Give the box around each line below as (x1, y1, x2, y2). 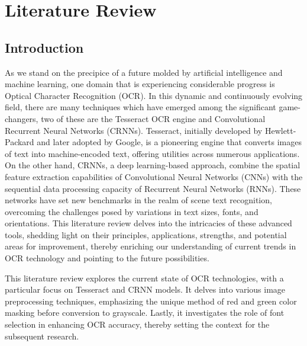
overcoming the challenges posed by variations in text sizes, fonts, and (5, 205, 258, 217)
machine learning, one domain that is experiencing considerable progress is (5, 78, 275, 90)
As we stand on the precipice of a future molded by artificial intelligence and (5, 66, 283, 78)
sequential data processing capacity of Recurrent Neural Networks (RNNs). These (5, 182, 301, 194)
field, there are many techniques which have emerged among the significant (5, 101, 276, 113)
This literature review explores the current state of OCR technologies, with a (5, 271, 284, 284)
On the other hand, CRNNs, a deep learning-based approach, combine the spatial (5, 159, 300, 171)
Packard (5, 136, 34, 148)
